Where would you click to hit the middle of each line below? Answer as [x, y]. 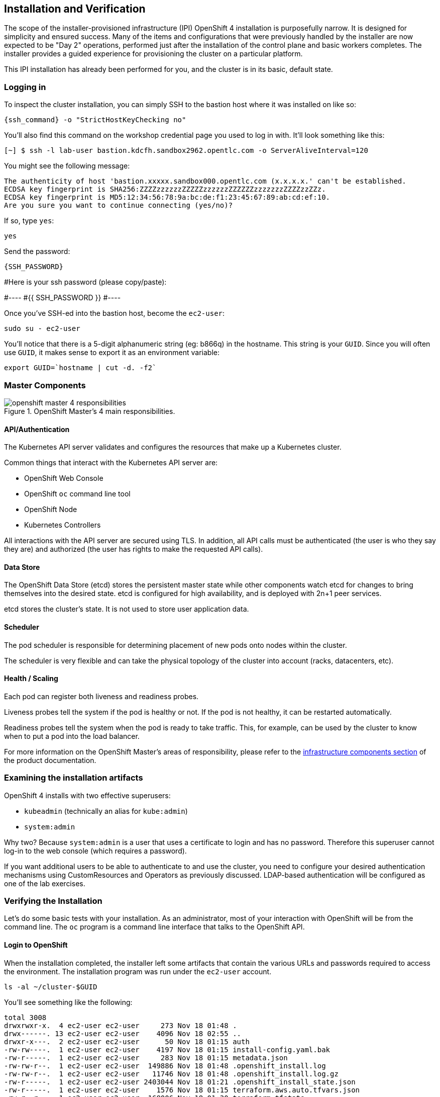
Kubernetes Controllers [63, 525]
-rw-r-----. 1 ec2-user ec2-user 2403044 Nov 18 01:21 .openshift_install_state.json [180, 1082]
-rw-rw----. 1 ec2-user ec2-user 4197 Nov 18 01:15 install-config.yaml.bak [167, 1049]
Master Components [45, 385]
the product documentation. [50, 760]
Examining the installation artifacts [74, 778]
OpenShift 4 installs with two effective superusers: [87, 795]
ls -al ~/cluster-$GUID [51, 987]
